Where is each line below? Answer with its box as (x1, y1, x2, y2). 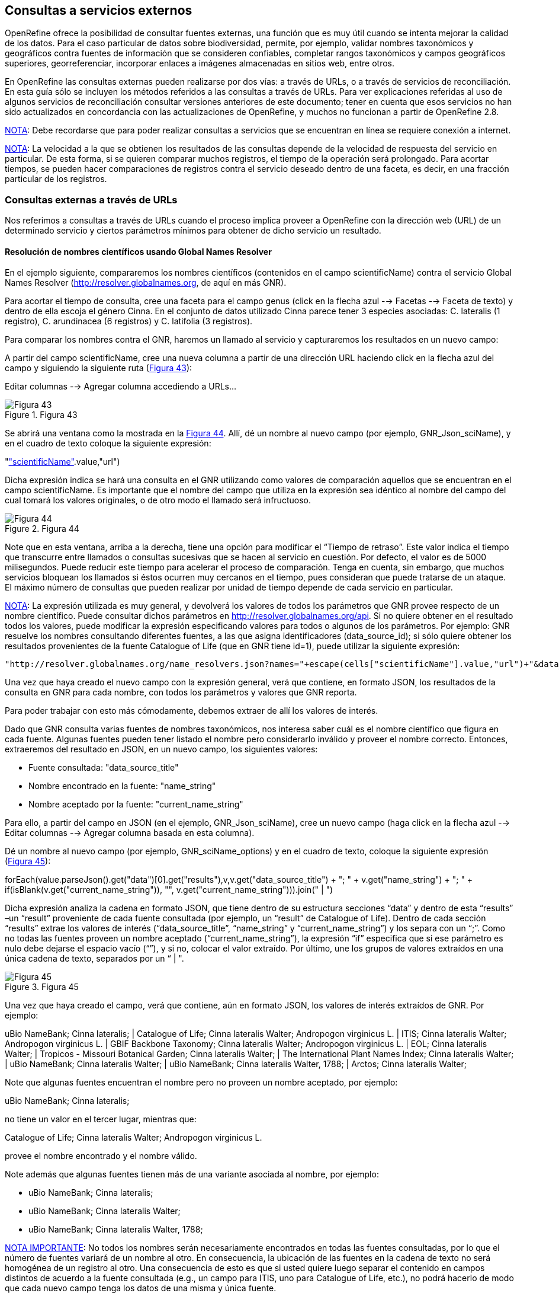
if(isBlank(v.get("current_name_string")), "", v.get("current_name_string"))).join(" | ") (5, 885, 333, 895)
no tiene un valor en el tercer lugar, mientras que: (5, 1114, 197, 1125)
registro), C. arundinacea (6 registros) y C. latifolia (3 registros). (5, 316, 253, 327)
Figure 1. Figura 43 (5, 410, 78, 420)
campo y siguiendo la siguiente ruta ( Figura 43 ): (5, 363, 192, 373)
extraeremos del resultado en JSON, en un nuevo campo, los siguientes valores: (5, 744, 318, 755)
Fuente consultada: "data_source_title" (28, 762, 179, 773)
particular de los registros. (5, 174, 107, 184)
